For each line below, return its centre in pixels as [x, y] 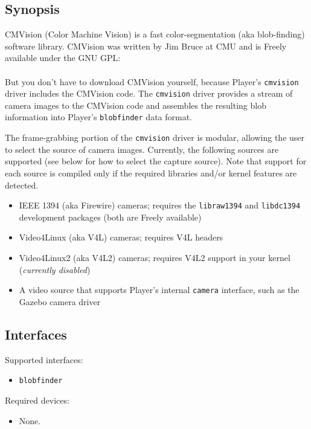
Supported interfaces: [44, 359]
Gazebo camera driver [60, 301]
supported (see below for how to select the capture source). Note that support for [156, 161]
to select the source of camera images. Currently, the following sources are [142, 149]
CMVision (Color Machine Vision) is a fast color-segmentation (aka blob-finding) [155, 34]
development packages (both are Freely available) [110, 217]
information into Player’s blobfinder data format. [99, 117]
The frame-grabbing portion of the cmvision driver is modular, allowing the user [155, 137]
